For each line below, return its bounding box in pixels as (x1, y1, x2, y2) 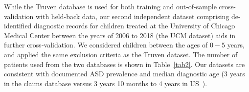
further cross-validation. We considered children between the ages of (4, 40, 208, 50)
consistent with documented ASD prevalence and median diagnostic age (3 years (4, 69, 245, 79)
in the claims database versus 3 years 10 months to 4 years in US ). (4, 78, 207, 88)
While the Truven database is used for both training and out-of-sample (4, 1, 217, 11)
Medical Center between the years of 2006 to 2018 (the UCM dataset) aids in (4, 30, 236, 40)
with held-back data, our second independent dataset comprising (35, 11, 229, 21)
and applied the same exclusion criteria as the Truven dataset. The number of (4, 49, 238, 59)
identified (4, 21, 32, 31)
